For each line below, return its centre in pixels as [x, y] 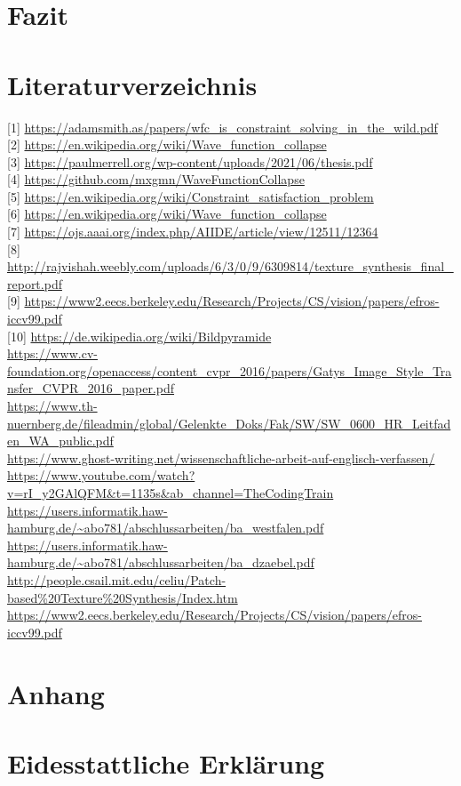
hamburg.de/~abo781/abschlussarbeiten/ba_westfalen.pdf [166, 528]
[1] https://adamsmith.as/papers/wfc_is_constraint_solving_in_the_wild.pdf [223, 127]
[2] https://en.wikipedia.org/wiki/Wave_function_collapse [167, 144]
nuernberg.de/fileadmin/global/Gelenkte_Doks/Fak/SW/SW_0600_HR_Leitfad [229, 423]
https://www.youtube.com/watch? [101, 475]
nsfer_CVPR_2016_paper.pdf [91, 388]
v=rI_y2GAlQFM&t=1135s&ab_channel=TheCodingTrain [171, 492]
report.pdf [35, 283]
